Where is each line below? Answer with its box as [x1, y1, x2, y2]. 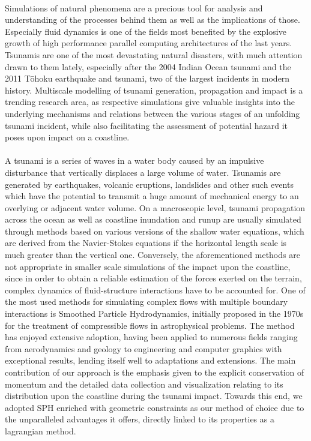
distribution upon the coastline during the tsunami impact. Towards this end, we [5, 389, 303, 402]
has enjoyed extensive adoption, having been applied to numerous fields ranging [5, 331, 298, 343]
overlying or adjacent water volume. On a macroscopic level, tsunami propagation [5, 201, 306, 214]
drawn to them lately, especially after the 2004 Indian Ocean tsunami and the [5, 60, 291, 73]
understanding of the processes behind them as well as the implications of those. [5, 13, 300, 26]
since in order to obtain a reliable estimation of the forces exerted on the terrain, [5, 272, 302, 284]
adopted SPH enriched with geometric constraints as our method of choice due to [5, 401, 304, 413]
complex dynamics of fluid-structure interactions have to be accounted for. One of [5, 283, 306, 296]
